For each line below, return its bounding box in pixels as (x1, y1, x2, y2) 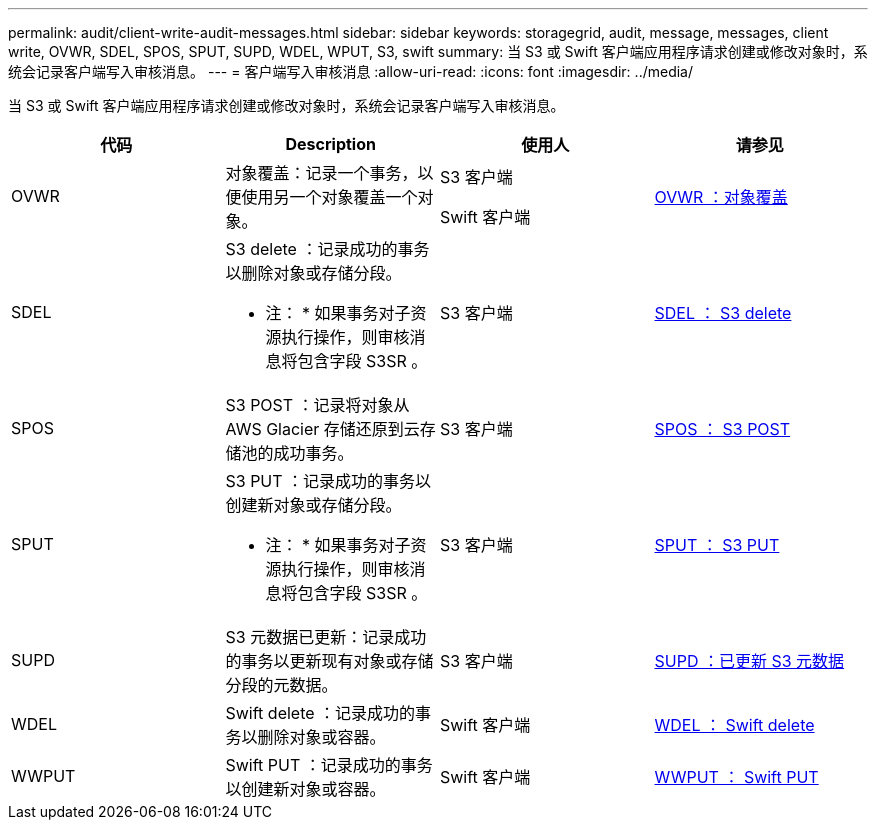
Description (285, 134, 376, 154)
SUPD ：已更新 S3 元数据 (654, 651, 845, 671)
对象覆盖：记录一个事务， (225, 163, 418, 183)
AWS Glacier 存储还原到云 (225, 419, 420, 439)
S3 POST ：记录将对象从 (225, 395, 410, 415)
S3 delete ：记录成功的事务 (225, 239, 430, 259)
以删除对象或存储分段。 (225, 263, 402, 283)
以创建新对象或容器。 (225, 779, 386, 799)
